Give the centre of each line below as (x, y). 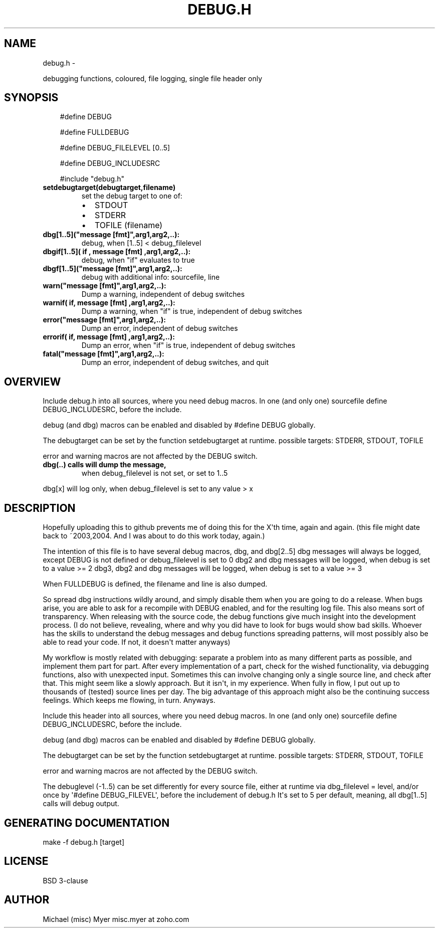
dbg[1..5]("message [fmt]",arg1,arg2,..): (111, 235)
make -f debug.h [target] (84, 842)
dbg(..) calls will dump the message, (104, 465)
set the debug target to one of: (132, 196)
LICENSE (26, 861)
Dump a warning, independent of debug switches (163, 294)
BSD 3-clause (65, 880)
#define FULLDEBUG (94, 132)
